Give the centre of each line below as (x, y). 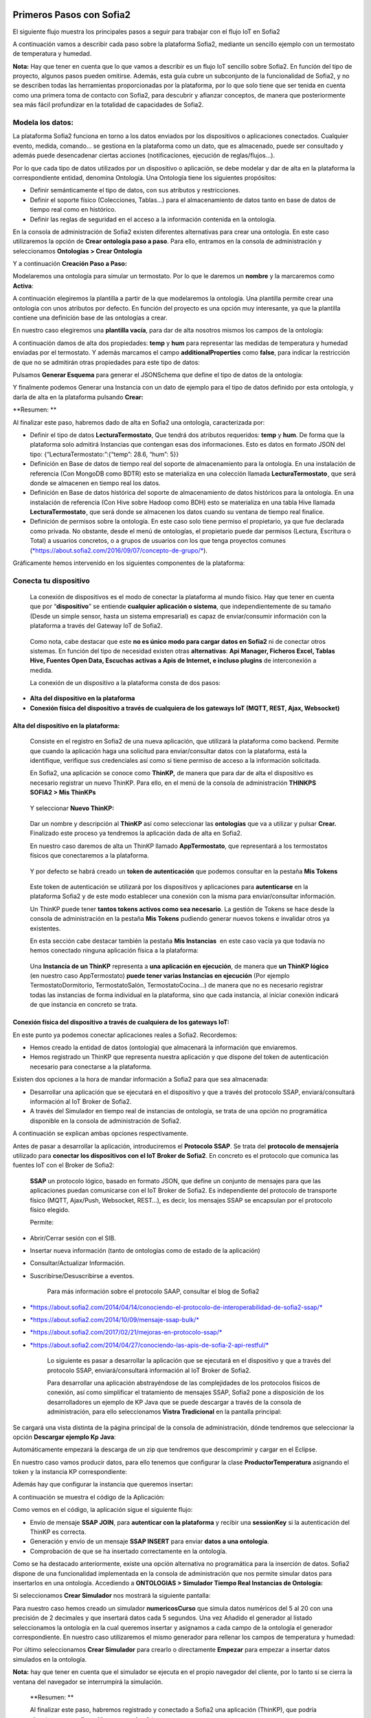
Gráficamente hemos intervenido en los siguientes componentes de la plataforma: (129, 563)
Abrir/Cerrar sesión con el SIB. (73, 1238)
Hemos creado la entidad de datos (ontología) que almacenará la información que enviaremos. (164, 1047)
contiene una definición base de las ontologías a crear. (90, 318)
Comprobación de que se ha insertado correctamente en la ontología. (128, 1551)
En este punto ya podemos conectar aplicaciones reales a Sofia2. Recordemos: (125, 1035)
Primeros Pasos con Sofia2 (71, 15)
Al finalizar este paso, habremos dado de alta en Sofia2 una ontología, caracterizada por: (139, 422)
